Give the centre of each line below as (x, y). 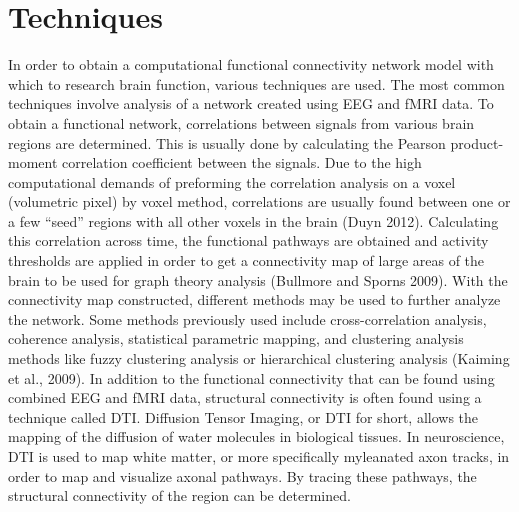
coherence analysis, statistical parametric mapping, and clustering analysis (236, 338)
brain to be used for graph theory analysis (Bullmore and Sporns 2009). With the (258, 279)
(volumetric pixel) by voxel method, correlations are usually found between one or (259, 201)
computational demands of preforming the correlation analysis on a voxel (232, 181)
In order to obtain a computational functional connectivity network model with (251, 64)
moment (33, 162)
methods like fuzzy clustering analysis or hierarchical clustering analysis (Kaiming (259, 358)
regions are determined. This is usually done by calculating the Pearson (227, 142)
